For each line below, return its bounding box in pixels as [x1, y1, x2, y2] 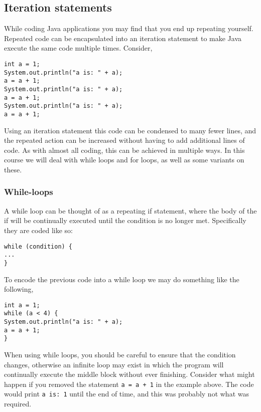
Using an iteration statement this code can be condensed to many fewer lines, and [4, 125, 256, 135]
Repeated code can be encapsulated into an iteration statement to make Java [4, 33, 242, 43]
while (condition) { [4, 243, 73, 250]
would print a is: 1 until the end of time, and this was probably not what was [4, 388, 249, 399]
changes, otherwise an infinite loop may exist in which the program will [4, 359, 224, 369]
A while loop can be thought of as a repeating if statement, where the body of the [4, 205, 257, 216]
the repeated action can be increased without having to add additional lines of [4, 135, 245, 145]
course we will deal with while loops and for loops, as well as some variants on [4, 154, 244, 165]
